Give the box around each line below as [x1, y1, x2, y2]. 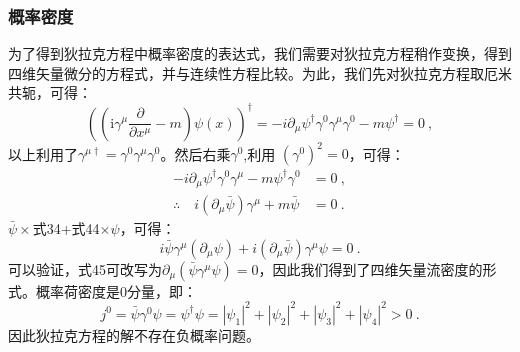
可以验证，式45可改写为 [8, 258, 162, 279]
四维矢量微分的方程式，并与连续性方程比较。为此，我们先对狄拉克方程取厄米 [8, 62, 512, 83]
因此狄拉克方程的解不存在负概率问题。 [8, 324, 260, 345]
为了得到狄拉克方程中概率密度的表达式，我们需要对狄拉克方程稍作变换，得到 [8, 43, 512, 64]
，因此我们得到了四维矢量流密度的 [258, 258, 483, 279]
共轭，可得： [8, 82, 92, 103]
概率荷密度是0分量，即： [35, 280, 197, 301]
